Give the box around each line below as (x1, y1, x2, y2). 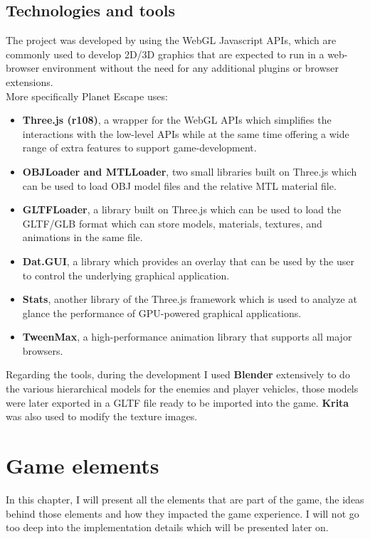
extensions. (6, 74, 53, 89)
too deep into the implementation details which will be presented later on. (6, 520, 329, 535)
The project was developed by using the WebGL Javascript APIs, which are (6, 33, 337, 48)
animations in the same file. (22, 230, 143, 245)
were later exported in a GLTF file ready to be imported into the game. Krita (6, 395, 349, 410)
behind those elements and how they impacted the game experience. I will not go (6, 506, 359, 521)
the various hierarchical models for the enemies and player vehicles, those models (6, 381, 359, 396)
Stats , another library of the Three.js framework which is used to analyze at (22, 292, 357, 306)
